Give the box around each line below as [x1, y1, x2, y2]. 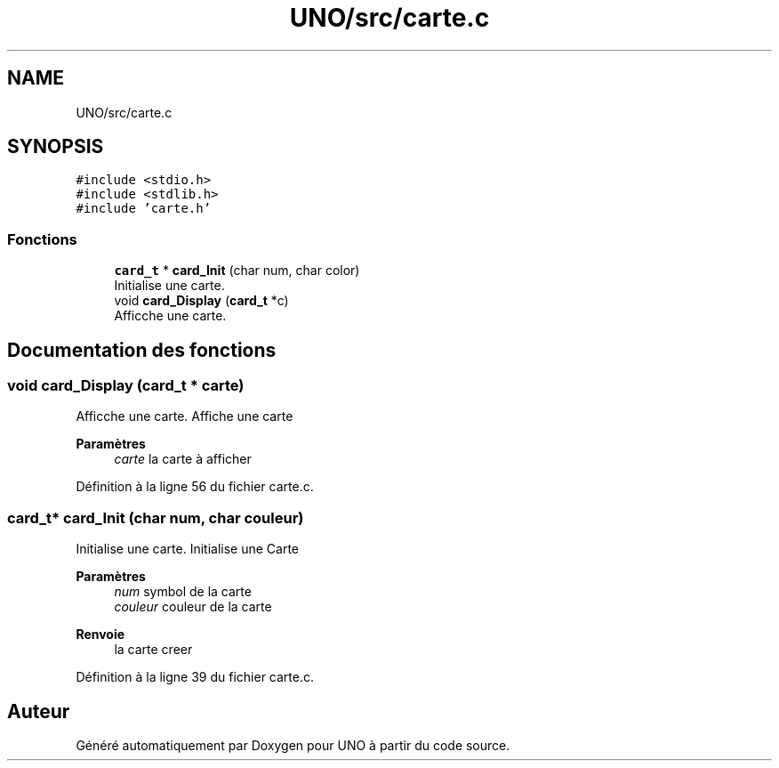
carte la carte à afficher [114, 451, 252, 467]
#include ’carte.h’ [76, 201, 212, 216]
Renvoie [76, 627, 125, 643]
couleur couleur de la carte [114, 599, 272, 615]
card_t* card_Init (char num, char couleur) [7, 508, 304, 527]
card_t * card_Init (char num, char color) [114, 263, 360, 279]
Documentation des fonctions [7, 338, 277, 361]
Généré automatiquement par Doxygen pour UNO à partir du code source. [76, 738, 510, 753]
